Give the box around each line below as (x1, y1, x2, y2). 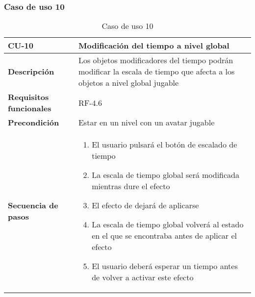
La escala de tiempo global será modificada (92, 169, 240, 181)
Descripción (8, 66, 54, 77)
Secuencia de (8, 199, 58, 211)
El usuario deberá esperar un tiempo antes (92, 260, 238, 272)
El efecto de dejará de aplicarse (92, 199, 199, 211)
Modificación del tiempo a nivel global (78, 40, 229, 51)
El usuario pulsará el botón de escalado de (92, 139, 237, 150)
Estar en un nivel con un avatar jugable (78, 117, 215, 128)
